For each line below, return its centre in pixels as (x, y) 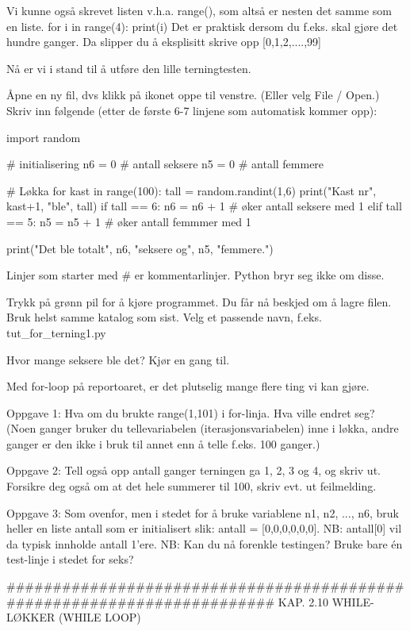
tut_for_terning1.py (56, 332)
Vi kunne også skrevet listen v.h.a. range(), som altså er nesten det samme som (199, 10)
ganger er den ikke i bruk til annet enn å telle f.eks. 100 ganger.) (163, 443)
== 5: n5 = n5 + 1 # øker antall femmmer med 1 (129, 221)
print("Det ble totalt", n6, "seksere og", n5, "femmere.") (140, 248)
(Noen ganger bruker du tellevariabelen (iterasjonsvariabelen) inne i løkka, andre (203, 428)
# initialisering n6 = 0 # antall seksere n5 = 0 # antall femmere (165, 164)
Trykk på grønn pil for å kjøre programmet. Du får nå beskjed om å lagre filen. (199, 301)
